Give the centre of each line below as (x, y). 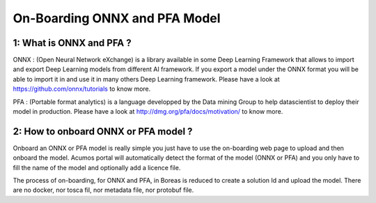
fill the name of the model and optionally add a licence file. (97, 167)
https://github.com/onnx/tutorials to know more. (82, 89)
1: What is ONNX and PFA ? (72, 43)
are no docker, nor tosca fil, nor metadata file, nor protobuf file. (103, 190)
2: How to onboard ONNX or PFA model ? (103, 131)
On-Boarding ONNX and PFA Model (117, 18)
